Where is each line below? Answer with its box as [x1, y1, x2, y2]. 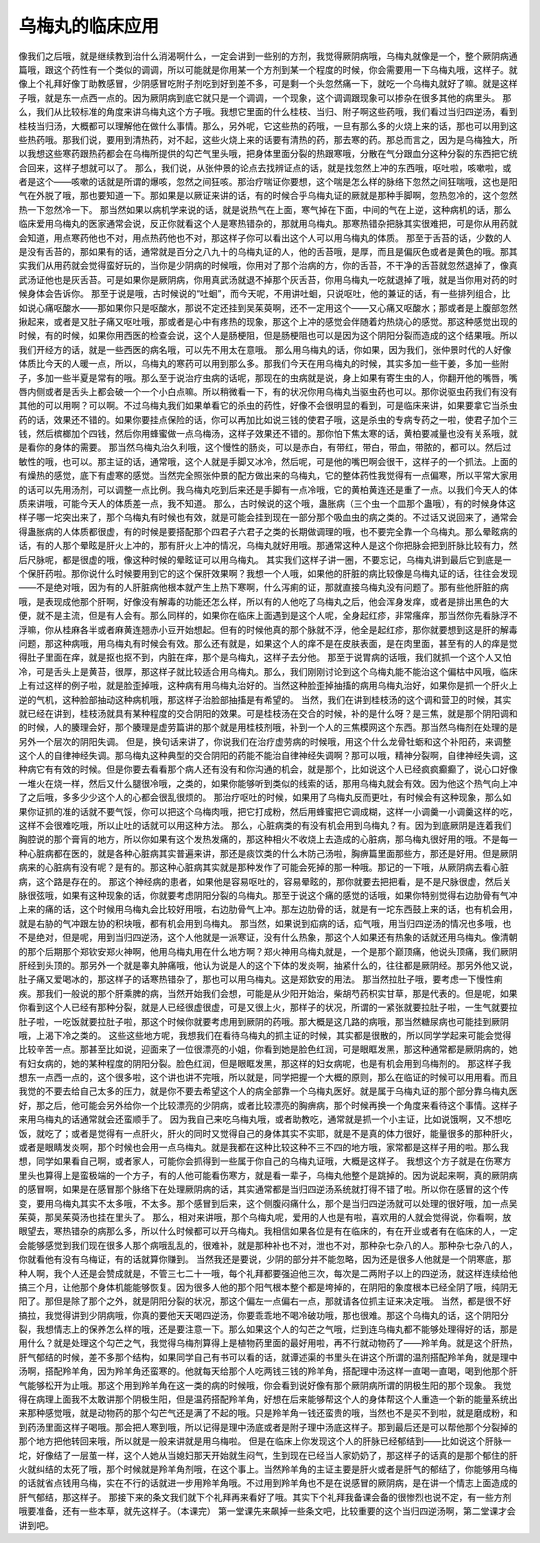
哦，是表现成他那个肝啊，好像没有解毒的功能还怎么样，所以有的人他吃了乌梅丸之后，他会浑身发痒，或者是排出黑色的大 [18, 595, 509, 607]
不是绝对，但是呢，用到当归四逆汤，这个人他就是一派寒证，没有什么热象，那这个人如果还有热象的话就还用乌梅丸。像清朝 [18, 931, 518, 944]
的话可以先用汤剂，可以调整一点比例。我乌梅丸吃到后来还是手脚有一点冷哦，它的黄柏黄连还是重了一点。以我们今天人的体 [18, 483, 518, 495]
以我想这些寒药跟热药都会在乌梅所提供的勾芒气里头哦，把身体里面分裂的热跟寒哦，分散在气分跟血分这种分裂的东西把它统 [18, 148, 518, 160]
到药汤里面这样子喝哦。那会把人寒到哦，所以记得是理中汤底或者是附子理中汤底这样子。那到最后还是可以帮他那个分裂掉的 [18, 1421, 518, 1433]
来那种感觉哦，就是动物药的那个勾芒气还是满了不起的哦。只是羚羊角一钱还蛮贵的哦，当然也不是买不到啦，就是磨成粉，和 [18, 1407, 518, 1419]
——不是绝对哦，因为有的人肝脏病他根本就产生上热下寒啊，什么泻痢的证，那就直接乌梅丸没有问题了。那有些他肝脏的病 [18, 581, 509, 594]
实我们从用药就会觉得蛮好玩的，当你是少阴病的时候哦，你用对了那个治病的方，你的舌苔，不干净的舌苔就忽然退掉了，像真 [18, 260, 518, 272]
